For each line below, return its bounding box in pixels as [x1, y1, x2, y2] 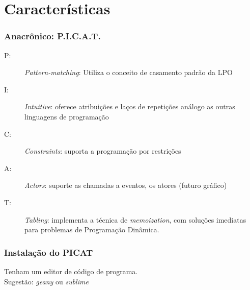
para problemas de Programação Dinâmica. [24, 224, 159, 235]
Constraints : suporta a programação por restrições [24, 146, 181, 156]
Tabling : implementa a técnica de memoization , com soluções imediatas [24, 214, 246, 225]
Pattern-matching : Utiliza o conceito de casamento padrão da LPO [24, 67, 233, 78]
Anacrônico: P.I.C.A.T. [4, 30, 101, 42]
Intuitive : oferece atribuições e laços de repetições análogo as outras [24, 101, 235, 112]
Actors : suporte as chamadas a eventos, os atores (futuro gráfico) [24, 180, 227, 190]
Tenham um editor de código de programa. [4, 265, 138, 276]
